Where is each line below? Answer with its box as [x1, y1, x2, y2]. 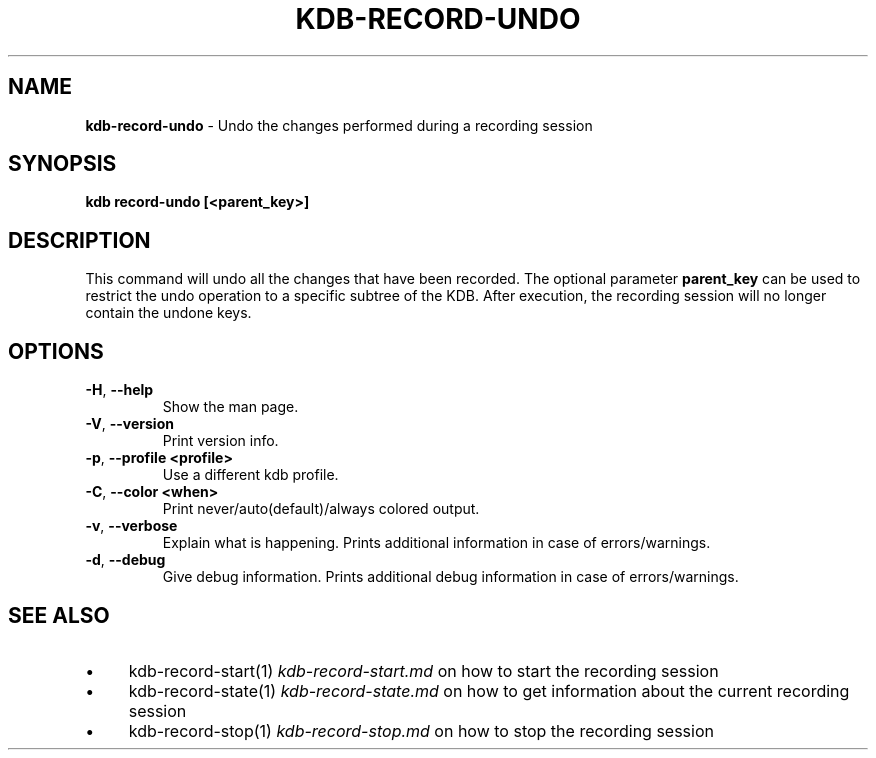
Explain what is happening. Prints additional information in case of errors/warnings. [162, 534, 711, 552]
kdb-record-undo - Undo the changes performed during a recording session [85, 116, 593, 134]
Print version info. [162, 432, 279, 450]
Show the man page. [162, 398, 299, 416]
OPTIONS [8, 338, 104, 364]
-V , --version [85, 415, 174, 433]
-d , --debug [85, 551, 166, 569]
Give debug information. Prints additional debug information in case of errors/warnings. [162, 568, 739, 586]
